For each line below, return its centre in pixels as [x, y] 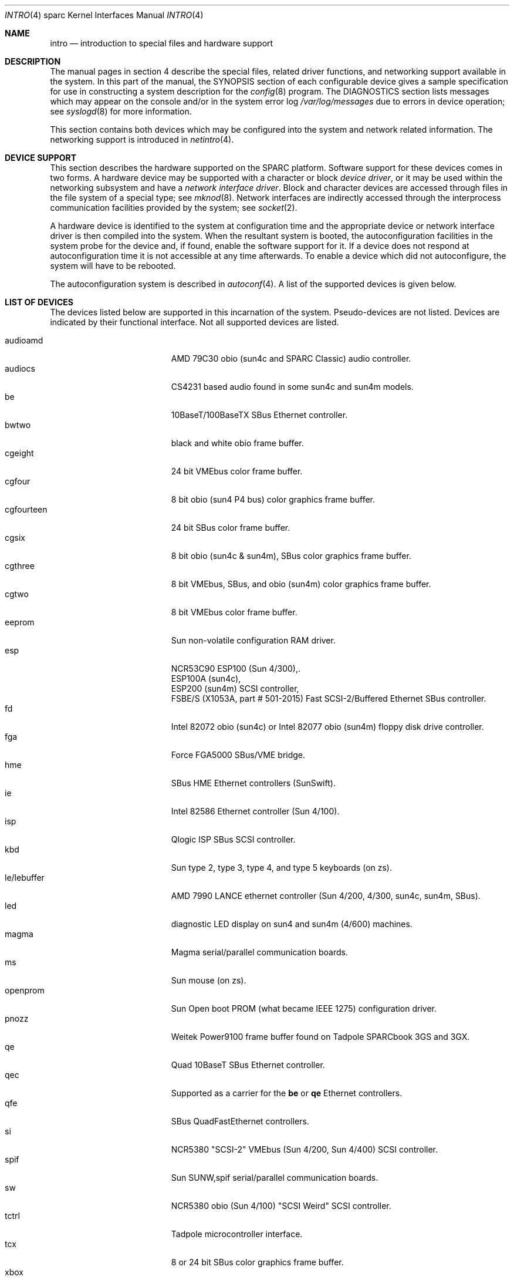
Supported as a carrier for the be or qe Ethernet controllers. [287, 1093]
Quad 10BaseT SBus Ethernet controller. [248, 1065]
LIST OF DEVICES [39, 302]
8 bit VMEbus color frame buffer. [234, 612]
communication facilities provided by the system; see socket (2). [174, 208]
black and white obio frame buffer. [237, 443]
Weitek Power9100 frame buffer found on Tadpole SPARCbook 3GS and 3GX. [320, 1037]
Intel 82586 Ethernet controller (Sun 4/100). [255, 811]
